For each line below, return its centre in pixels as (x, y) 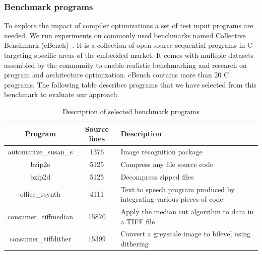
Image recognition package (161, 151)
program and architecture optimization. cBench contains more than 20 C (117, 75)
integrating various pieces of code (172, 199)
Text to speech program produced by (178, 189)
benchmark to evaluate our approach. (62, 94)
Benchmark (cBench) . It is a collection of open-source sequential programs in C (128, 45)
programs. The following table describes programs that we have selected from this (130, 84)
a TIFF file (138, 221)
